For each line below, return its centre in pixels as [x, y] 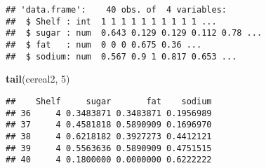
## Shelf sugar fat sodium [109, 101]
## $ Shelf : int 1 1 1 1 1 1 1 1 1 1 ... [111, 21]
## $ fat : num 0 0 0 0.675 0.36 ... [104, 44]
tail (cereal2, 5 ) [38, 79]
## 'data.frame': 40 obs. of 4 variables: [116, 10]
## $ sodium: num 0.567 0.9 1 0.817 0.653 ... [121, 56]
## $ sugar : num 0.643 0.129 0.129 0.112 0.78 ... [134, 33]
